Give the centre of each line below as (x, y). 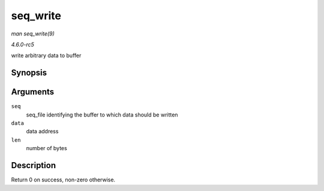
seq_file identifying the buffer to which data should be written (102, 115)
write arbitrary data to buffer (46, 56)
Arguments (33, 92)
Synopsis (29, 73)
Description (34, 165)
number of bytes (46, 148)
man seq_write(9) (33, 34)
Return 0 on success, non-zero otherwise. (63, 180)
